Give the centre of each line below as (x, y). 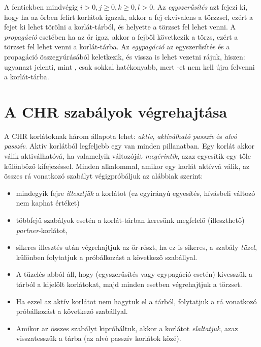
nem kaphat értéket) (48, 203)
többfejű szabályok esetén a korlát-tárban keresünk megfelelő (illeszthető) (130, 220)
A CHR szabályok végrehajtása (116, 111)
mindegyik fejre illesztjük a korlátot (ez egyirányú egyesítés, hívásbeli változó (136, 193)
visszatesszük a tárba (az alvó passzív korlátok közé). (99, 338)
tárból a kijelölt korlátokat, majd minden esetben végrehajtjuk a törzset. (129, 284)
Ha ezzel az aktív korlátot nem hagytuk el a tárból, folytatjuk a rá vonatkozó (136, 301)
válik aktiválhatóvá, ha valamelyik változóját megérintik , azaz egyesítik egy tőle (127, 156)
